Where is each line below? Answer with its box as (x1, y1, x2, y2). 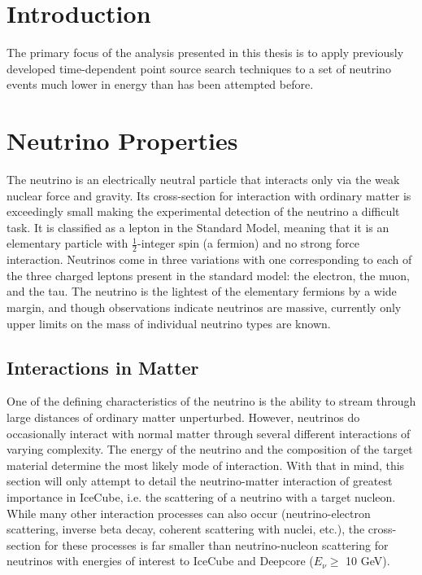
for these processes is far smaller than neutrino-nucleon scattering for (44, 536, 389, 553)
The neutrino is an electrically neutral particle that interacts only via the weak (7, 171, 400, 188)
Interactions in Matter (7, 354, 199, 380)
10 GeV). (346, 552, 390, 569)
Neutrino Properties (7, 124, 238, 157)
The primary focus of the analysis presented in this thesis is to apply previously (7, 44, 404, 61)
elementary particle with (7, 235, 128, 252)
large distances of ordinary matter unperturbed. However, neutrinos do (7, 409, 360, 425)
